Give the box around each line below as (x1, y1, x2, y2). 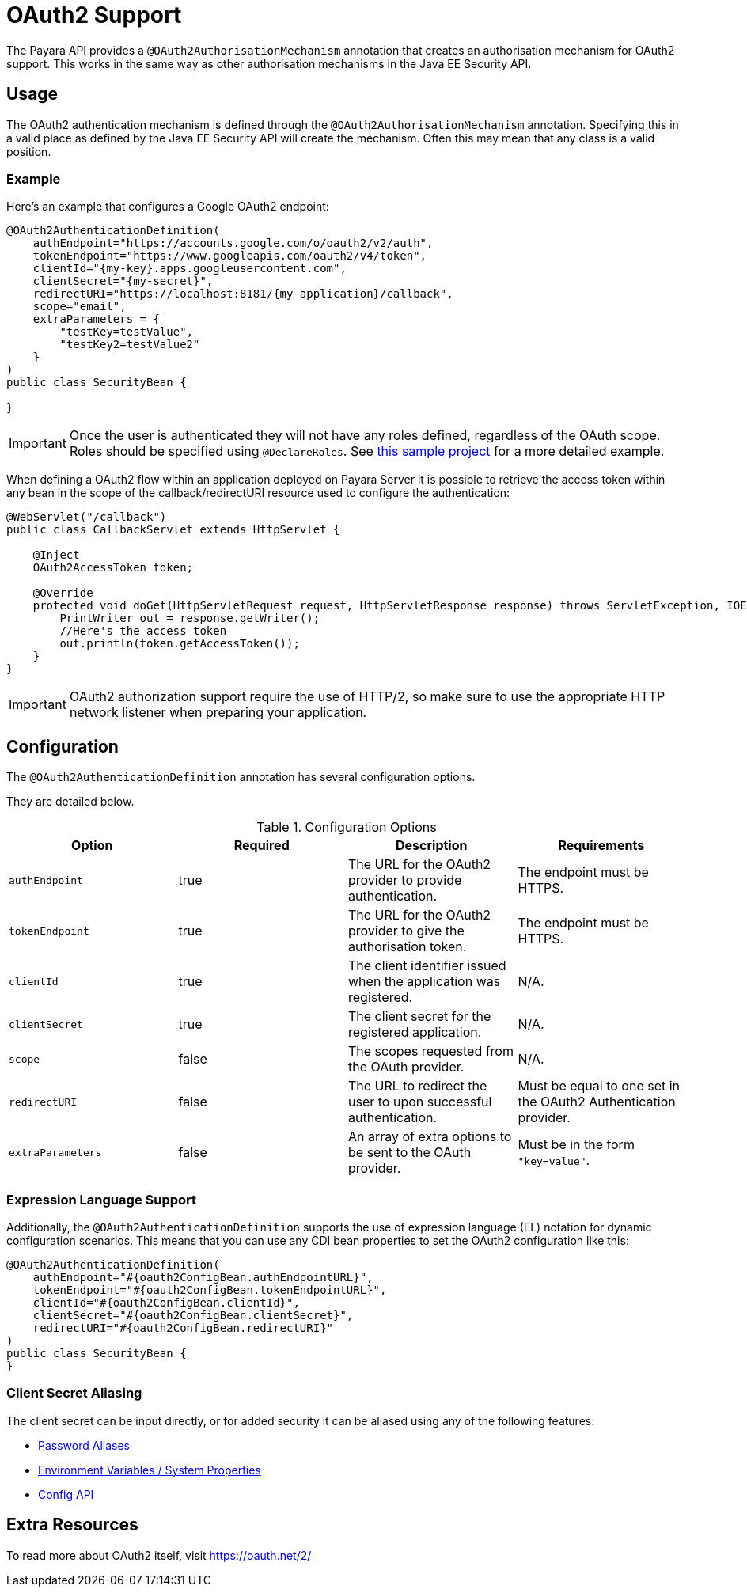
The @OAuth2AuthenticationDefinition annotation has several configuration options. (6, 770, 476, 784)
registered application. (348, 1024, 482, 1041)
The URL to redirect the (348, 1078, 487, 1094)
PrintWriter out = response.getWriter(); (59, 612, 320, 625)
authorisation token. (348, 939, 467, 955)
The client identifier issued (348, 958, 506, 974)
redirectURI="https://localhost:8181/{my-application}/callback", (32, 287, 453, 301)
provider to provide (348, 872, 462, 889)
